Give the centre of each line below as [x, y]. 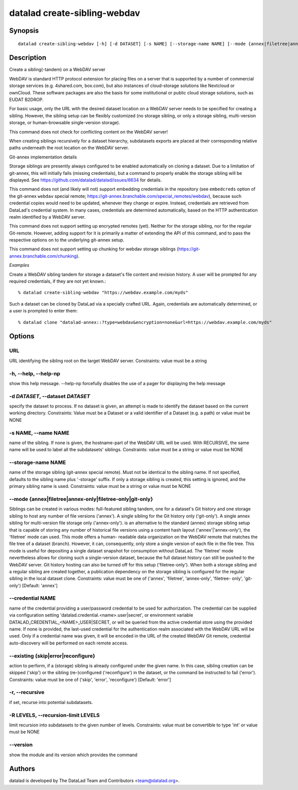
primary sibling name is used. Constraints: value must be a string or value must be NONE [100, 486]
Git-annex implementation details [43, 157]
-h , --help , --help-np [35, 374]
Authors [22, 769]
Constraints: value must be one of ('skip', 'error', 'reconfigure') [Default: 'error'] [90, 679]
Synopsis [24, 31]
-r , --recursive [27, 692]
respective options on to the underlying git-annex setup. [67, 240]
